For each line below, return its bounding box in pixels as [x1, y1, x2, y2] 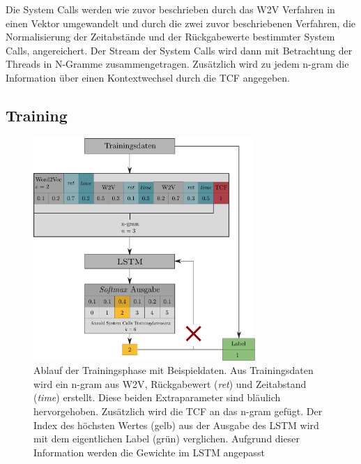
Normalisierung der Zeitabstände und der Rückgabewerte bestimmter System [6, 29, 335, 44]
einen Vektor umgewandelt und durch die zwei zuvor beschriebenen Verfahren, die [6, 15, 355, 30]
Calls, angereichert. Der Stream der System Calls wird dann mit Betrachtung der [6, 43, 353, 57]
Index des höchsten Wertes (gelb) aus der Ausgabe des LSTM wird [33, 417, 319, 432]
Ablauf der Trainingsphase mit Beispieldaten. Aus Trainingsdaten [33, 363, 314, 377]
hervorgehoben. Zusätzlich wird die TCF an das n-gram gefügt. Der [33, 404, 323, 419]
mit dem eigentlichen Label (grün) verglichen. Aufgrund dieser [33, 431, 300, 446]
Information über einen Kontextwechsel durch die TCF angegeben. [6, 70, 290, 84]
